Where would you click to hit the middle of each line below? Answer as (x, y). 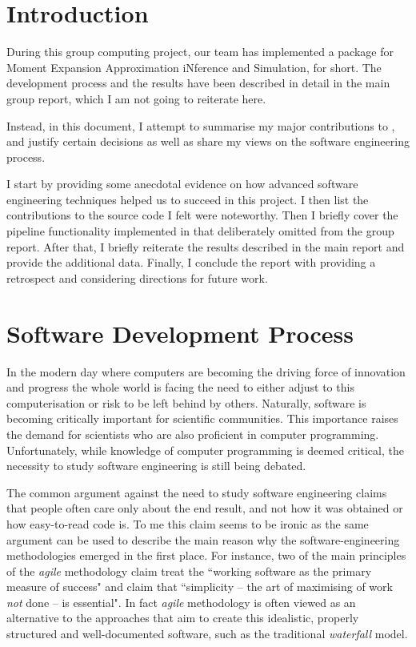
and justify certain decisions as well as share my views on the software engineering (208, 141)
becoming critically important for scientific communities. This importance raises (202, 418)
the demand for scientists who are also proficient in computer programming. (193, 434)
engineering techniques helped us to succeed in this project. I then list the (188, 199)
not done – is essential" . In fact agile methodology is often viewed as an (181, 602)
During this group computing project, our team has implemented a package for (200, 52)
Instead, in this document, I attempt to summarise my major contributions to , (201, 125)
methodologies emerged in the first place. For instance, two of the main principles (206, 555)
